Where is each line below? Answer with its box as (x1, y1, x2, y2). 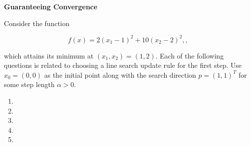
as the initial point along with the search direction (44, 69, 196, 80)
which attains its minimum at (4, 50, 94, 60)
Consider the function (4, 18, 70, 28)
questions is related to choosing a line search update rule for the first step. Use (4, 60, 242, 70)
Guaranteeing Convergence (4, 1, 98, 11)
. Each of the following (155, 50, 224, 60)
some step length (4, 79, 55, 89)
